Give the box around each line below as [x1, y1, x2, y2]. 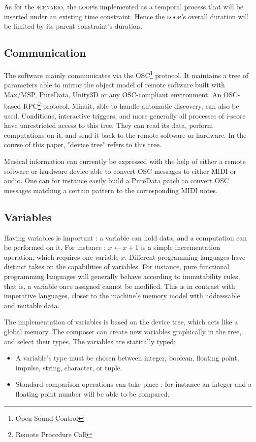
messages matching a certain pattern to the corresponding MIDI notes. [4, 185, 218, 195]
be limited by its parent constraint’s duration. [4, 21, 142, 31]
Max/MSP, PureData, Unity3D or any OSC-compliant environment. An [4, 89, 222, 99]
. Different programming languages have [125, 251, 246, 262]
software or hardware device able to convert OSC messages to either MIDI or [4, 165, 237, 176]
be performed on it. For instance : [4, 242, 106, 252]
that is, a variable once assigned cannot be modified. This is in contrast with [4, 281, 235, 291]
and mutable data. [4, 300, 60, 310]
